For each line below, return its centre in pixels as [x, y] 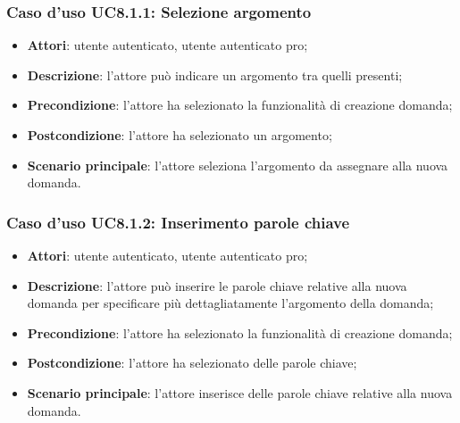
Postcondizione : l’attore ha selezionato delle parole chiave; [192, 363]
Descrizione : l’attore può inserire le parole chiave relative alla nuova [217, 285]
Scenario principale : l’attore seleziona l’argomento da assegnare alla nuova [238, 165]
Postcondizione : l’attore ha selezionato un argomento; [180, 135]
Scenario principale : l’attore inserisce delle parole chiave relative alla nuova [240, 392]
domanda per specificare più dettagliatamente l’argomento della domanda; [230, 303]
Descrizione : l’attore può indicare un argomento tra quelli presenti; [215, 75]
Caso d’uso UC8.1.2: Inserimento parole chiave [178, 222]
